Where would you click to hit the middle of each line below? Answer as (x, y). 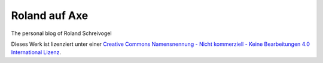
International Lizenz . (36, 52)
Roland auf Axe (50, 15)
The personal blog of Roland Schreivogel (61, 33)
